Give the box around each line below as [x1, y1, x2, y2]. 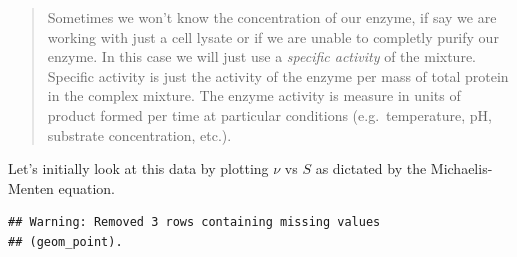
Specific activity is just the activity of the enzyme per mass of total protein [47, 65, 509, 86]
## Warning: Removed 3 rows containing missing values [8, 215, 381, 230]
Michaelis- [430, 158, 493, 179]
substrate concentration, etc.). [47, 124, 232, 145]
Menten [8, 177, 54, 198]
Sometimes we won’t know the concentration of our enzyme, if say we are [47, 7, 497, 27]
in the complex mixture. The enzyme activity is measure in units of [47, 85, 461, 106]
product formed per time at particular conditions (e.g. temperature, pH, [47, 104, 492, 125]
